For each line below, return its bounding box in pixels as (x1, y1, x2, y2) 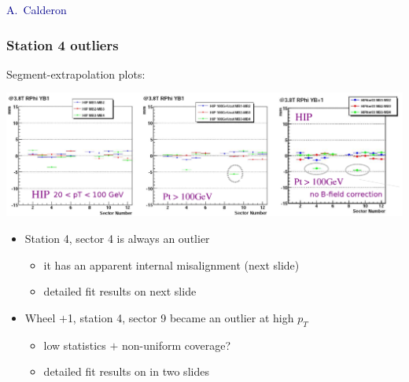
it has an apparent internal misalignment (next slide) (43, 256, 300, 273)
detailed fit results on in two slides (43, 363, 209, 380)
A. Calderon (6, 2, 67, 17)
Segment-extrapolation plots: (6, 65, 146, 82)
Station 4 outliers (6, 35, 119, 54)
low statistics (43, 336, 106, 353)
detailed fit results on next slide (43, 283, 197, 299)
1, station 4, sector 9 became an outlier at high (67, 309, 294, 325)
